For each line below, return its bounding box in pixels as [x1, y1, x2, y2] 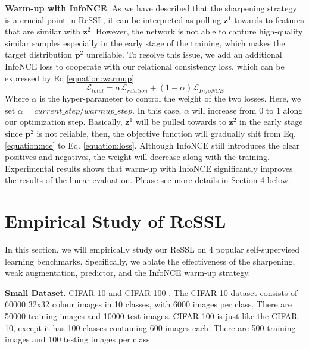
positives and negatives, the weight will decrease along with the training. [5, 150, 270, 163]
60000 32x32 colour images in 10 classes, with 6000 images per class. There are [5, 298, 292, 310]
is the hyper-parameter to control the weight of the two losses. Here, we [39, 92, 301, 105]
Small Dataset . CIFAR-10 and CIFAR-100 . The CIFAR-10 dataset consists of [5, 286, 298, 298]
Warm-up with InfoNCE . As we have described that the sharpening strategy [5, 2, 297, 14]
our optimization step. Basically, [5, 115, 123, 128]
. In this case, [132, 103, 182, 116]
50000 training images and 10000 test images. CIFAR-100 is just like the [5, 310, 269, 322]
